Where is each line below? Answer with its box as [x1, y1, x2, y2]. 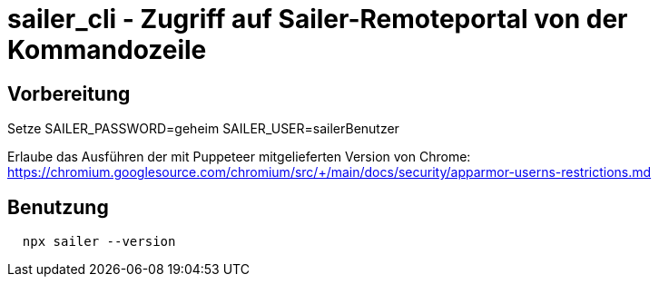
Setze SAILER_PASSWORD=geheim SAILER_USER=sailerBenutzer [7, 121, 399, 137]
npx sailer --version [22, 234, 176, 250]
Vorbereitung [7, 82, 131, 105]
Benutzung [7, 195, 109, 219]
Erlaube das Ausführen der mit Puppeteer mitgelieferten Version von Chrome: [7, 149, 471, 165]
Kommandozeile [7, 34, 207, 65]
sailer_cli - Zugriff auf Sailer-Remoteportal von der [7, 4, 628, 34]
